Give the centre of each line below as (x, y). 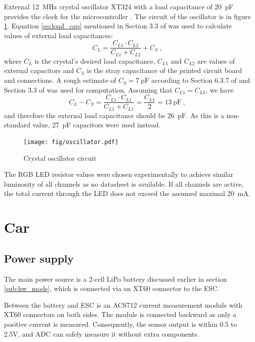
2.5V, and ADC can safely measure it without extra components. (102, 333)
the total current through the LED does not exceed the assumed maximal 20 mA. (127, 193)
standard (17, 125)
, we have (220, 89)
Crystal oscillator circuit (60, 158)
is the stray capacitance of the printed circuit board (165, 70)
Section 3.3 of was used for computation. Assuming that (88, 89)
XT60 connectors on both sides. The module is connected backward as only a (120, 314)
